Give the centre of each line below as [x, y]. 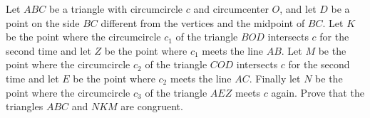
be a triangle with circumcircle [116, 9]
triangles [25, 106]
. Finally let [275, 78]
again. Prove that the [318, 92]
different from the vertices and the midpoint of [203, 22]
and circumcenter [231, 9]
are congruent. [152, 106]
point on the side [43, 22]
